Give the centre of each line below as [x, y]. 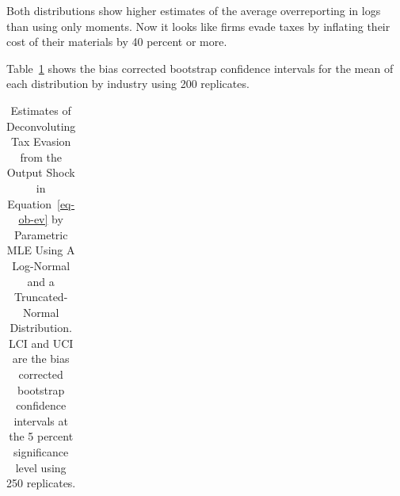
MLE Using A [41, 250]
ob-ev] [33, 219]
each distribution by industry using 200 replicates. [128, 84]
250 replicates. [41, 483]
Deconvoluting [41, 126]
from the [41, 156]
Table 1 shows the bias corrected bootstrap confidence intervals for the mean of [200, 68]
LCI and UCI [41, 343]
